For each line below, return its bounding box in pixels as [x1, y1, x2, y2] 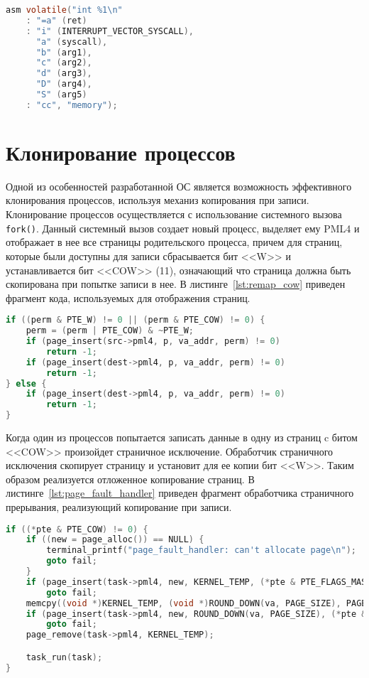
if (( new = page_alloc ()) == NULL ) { [26, 534, 204, 545]
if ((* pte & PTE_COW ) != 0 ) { [6, 524, 148, 534]
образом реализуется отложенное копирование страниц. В [6, 471, 255, 486]
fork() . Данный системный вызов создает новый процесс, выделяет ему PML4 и [6, 220, 360, 235]
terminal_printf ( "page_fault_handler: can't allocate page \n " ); [46, 545, 357, 556]
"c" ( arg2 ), [35, 58, 92, 68]
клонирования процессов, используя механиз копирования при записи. [6, 193, 309, 208]
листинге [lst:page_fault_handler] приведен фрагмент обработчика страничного [6, 485, 354, 500]
